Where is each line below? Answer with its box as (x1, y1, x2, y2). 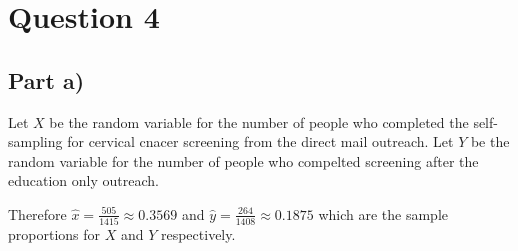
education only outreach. (8, 170, 159, 191)
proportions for (8, 224, 101, 245)
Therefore (8, 203, 67, 224)
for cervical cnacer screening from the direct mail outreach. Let (67, 131, 454, 152)
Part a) (8, 64, 85, 95)
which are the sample (318, 203, 448, 224)
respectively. (160, 224, 236, 245)
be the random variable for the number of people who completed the (49, 111, 469, 132)
